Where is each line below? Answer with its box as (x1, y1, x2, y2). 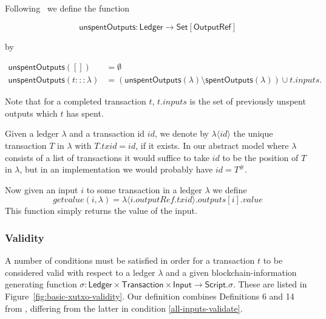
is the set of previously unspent (189, 95, 306, 108)
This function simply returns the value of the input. (5, 204, 197, 217)
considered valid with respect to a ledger (5, 266, 155, 278)
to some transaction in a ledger (86, 183, 202, 196)
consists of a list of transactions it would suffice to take (5, 151, 209, 163)
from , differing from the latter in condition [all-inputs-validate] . (5, 301, 243, 314)
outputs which (5, 106, 58, 119)
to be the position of (222, 151, 299, 163)
